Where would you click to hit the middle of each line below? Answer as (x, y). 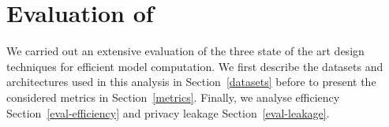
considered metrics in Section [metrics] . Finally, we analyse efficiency (173, 97)
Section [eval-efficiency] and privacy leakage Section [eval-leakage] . (168, 112)
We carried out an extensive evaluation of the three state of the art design (185, 51)
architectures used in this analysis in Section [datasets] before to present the (191, 82)
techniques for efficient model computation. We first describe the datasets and (195, 66)
